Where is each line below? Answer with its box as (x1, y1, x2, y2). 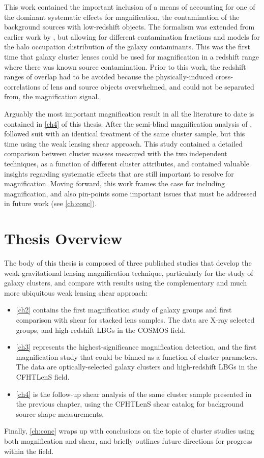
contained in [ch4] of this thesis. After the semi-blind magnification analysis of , (4, 118, 252, 129)
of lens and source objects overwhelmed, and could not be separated (42, 81, 254, 92)
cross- (215, 71, 233, 82)
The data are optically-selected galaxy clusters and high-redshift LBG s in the (16, 361, 257, 372)
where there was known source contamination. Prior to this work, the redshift (4, 61, 246, 72)
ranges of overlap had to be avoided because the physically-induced (4, 71, 213, 82)
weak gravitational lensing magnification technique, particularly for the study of (4, 267, 253, 278)
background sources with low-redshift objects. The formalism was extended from (4, 21, 255, 32)
